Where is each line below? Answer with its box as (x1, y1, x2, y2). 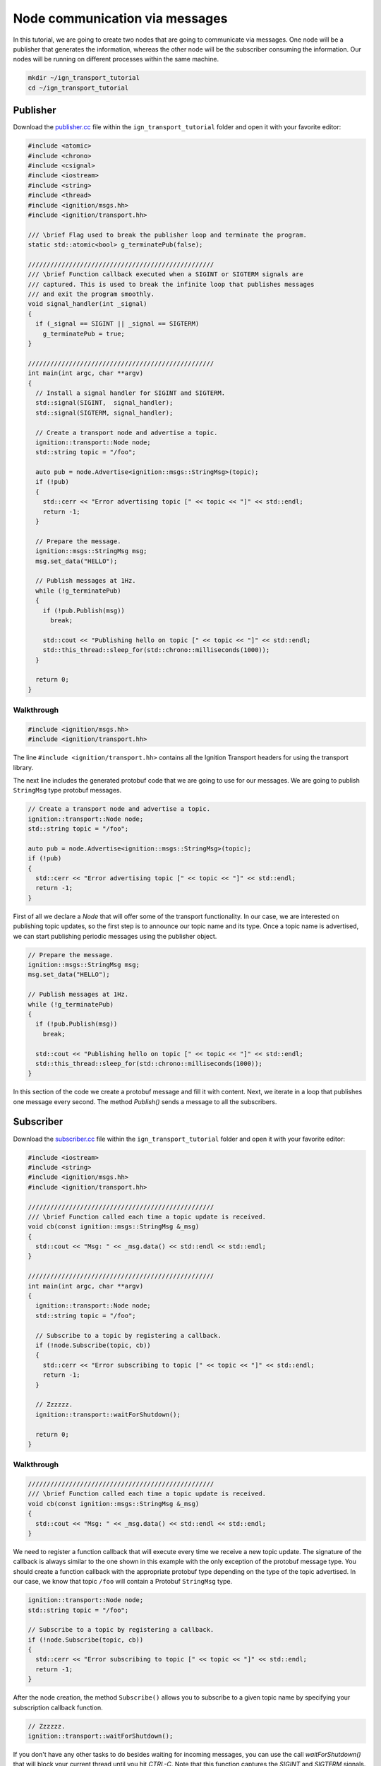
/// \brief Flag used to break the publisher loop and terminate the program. (28, 230, 307, 239)
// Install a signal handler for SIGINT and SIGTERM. (35, 389, 226, 397)
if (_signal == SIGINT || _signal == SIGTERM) (35, 320, 200, 328)
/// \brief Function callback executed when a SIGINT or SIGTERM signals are (28, 271, 303, 278)
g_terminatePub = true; (42, 329, 125, 338)
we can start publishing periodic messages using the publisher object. (13, 932, 217, 940)
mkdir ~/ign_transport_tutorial (28, 74, 140, 82)
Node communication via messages (13, 11, 228, 26)
